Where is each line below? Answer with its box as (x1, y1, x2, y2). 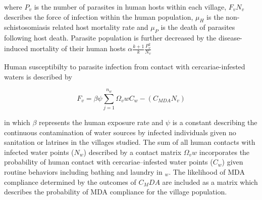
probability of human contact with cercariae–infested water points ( (4, 156, 213, 167)
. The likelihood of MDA (169, 166, 245, 177)
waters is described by (4, 71, 72, 82)
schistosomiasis (4, 22, 50, 32)
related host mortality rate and (52, 22, 148, 32)
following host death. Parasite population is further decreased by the (4, 32, 217, 43)
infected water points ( (4, 146, 74, 157)
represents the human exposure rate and (39, 117, 164, 128)
